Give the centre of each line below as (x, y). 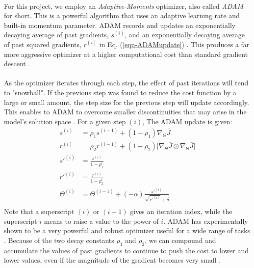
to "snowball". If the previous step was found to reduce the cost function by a (120, 92)
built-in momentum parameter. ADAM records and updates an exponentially (120, 25)
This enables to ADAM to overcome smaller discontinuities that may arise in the (125, 112)
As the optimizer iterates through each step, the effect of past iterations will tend (126, 83)
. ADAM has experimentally (206, 221)
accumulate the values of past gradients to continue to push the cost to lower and (126, 250)
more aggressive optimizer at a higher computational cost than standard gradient (126, 54)
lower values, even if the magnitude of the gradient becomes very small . (113, 260)
